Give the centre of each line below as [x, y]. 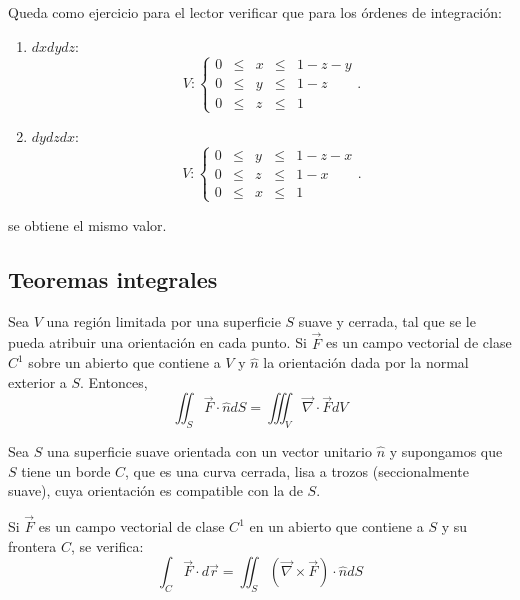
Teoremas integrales [113, 278]
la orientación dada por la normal [366, 362]
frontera [32, 545]
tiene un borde [66, 470]
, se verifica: [107, 545]
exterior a [37, 381]
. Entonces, [114, 381]
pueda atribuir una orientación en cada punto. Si [157, 342]
